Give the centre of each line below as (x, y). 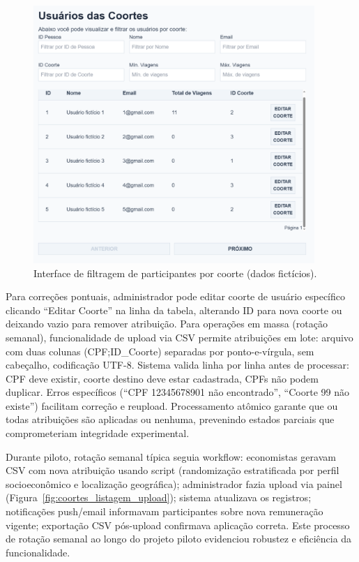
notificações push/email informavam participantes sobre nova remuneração (165, 511)
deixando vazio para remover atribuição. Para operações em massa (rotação (167, 324)
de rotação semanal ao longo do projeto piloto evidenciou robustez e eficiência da (179, 539)
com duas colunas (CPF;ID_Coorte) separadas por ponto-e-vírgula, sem (160, 351)
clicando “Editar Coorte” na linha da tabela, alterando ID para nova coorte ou (174, 310)
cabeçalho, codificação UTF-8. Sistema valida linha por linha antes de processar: (177, 365)
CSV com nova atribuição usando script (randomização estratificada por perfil (173, 470)
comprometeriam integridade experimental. (98, 433)
